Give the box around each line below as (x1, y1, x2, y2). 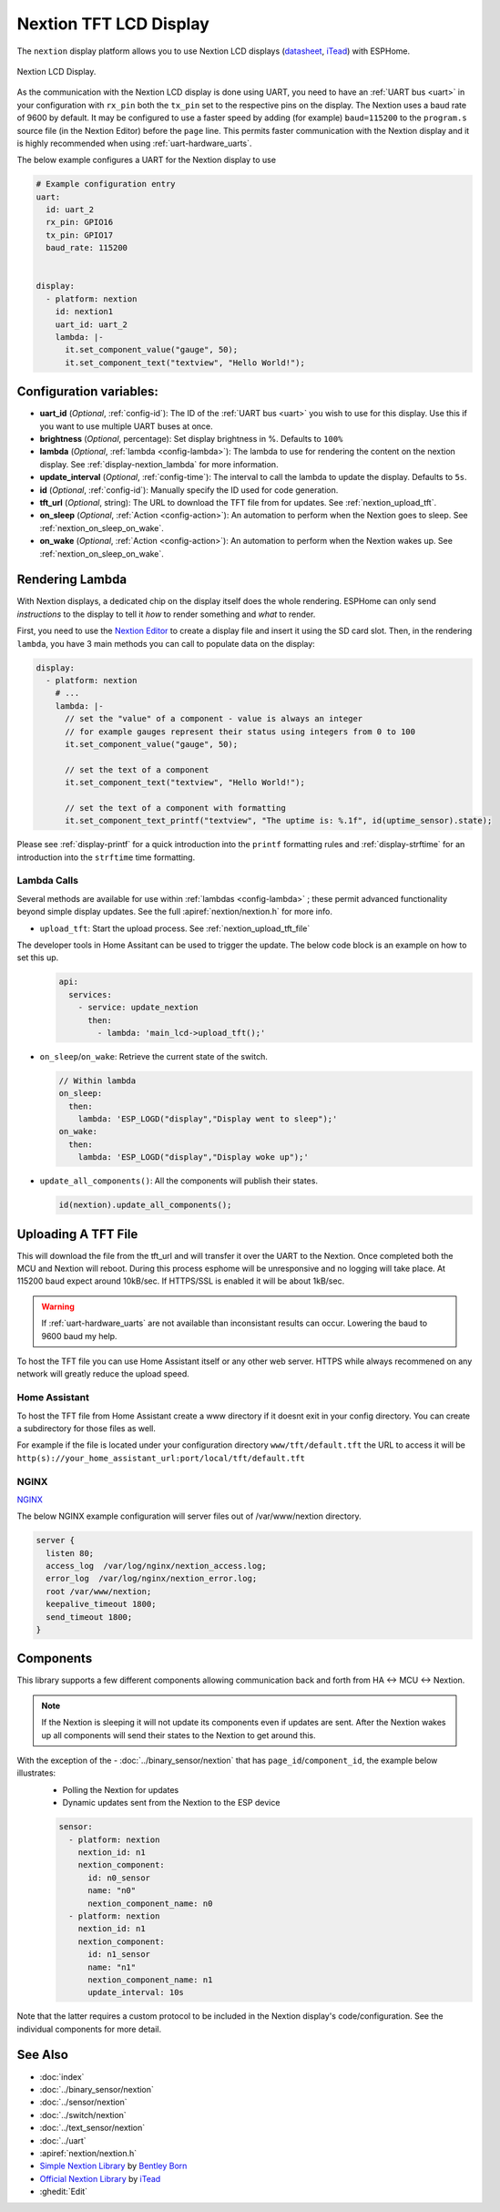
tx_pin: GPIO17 (46, 230, 114, 241)
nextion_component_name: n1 (87, 1974, 213, 1985)
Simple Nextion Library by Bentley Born (39, 2160, 188, 2172)
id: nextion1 (55, 306, 114, 317)
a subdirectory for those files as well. (16, 1422, 157, 1434)
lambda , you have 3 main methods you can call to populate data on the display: (16, 638, 316, 649)
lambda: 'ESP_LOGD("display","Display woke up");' (77, 1152, 309, 1162)
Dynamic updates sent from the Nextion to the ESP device (62, 1797, 281, 1808)
